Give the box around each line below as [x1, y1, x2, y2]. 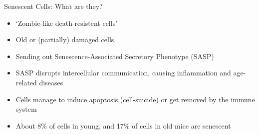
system [15, 104, 37, 114]
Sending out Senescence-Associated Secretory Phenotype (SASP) [15, 51, 214, 61]
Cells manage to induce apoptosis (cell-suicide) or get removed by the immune [15, 94, 255, 104]
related [15, 77, 37, 87]
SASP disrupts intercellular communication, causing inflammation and [15, 67, 231, 78]
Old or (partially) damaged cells [15, 34, 114, 45]
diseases [39, 77, 63, 87]
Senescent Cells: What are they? [4, 1, 103, 11]
